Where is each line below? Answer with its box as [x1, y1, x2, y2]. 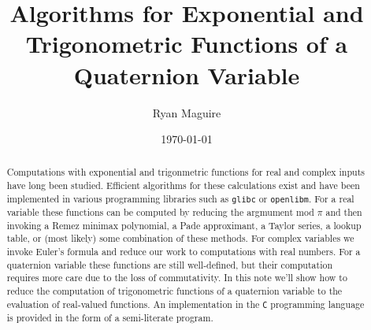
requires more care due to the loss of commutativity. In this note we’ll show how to [6, 271, 347, 284]
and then [325, 205, 362, 218]
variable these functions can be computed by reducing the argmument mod [6, 205, 314, 218]
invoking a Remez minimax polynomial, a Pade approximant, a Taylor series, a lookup [6, 218, 362, 232]
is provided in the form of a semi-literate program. [6, 310, 213, 324]
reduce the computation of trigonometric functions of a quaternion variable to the [6, 284, 343, 297]
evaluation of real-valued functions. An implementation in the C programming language [6, 297, 365, 310]
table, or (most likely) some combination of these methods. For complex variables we [6, 232, 354, 245]
